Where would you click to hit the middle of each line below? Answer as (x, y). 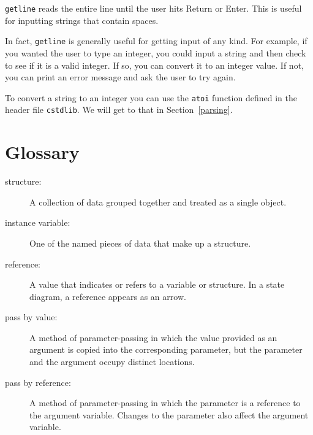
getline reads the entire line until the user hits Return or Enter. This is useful (153, 8)
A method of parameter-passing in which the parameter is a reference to (165, 403)
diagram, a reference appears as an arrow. (108, 296)
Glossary (42, 152)
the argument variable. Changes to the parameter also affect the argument (169, 414)
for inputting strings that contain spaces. (82, 20)
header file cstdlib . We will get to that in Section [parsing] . (119, 110)
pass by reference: (38, 382)
